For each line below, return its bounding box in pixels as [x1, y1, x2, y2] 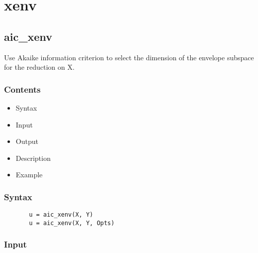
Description [15, 152, 51, 163]
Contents [4, 83, 41, 95]
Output [15, 136, 38, 146]
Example [15, 169, 43, 180]
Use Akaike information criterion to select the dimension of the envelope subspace [4, 52, 254, 62]
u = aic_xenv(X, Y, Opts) [29, 219, 115, 227]
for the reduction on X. [4, 62, 75, 72]
